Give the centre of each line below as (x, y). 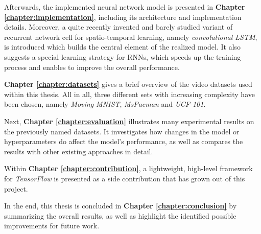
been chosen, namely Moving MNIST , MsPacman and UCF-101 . (105, 104)
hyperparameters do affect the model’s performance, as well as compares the (124, 141)
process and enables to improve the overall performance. (92, 67)
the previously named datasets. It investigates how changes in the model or (122, 131)
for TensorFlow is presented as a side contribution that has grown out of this (125, 178)
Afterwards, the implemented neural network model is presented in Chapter (125, 7)
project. (16, 188)
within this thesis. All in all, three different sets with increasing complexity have (129, 94)
